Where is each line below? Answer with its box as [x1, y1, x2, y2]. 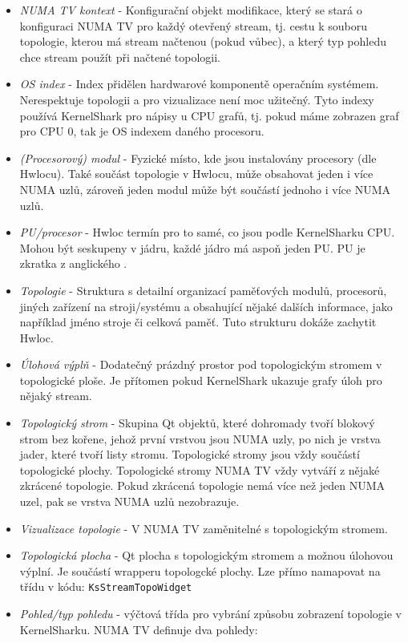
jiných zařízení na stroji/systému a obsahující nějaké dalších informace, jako [19, 297, 393, 314]
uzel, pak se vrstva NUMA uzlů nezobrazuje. [19, 493, 240, 510]
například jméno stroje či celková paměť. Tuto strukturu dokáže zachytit [19, 313, 377, 330]
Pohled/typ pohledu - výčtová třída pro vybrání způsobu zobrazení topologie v [19, 605, 402, 622]
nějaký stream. [19, 387, 92, 404]
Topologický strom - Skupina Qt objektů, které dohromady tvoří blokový [19, 415, 375, 431]
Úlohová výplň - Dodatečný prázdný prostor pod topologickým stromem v [19, 356, 382, 373]
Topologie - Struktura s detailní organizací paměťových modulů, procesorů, [19, 281, 387, 298]
